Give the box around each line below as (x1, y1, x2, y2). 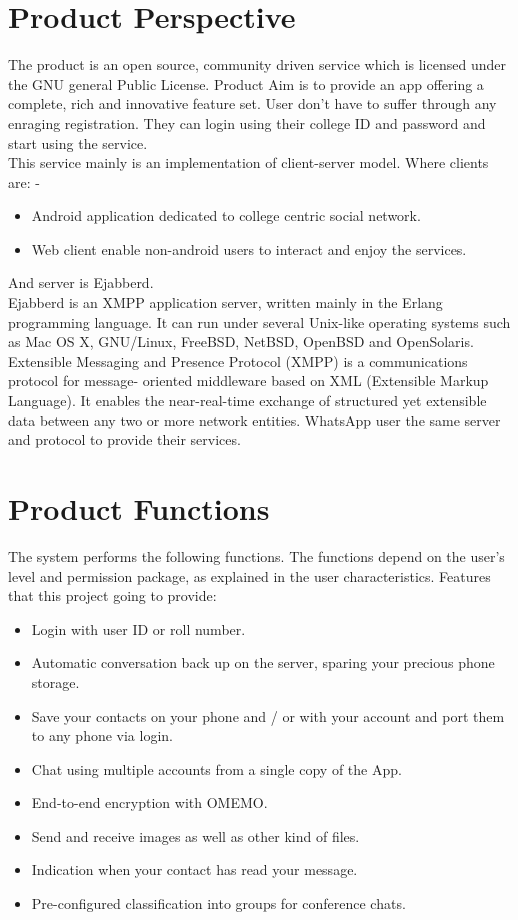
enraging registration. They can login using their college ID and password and (8, 112, 486, 133)
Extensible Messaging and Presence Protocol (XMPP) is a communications (8, 350, 468, 371)
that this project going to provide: (8, 585, 217, 606)
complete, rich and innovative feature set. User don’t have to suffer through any (8, 93, 497, 114)
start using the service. (8, 132, 148, 153)
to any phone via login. (31, 725, 173, 746)
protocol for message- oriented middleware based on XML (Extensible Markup (8, 370, 489, 391)
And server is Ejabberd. (8, 272, 154, 293)
